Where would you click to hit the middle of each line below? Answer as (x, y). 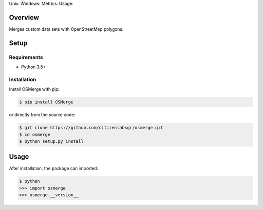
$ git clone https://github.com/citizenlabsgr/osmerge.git (91, 128)
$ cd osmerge (35, 134)
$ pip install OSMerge (46, 102)
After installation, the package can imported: (54, 169)
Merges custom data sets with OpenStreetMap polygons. (66, 29)
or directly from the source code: (42, 115)
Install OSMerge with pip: (34, 89)
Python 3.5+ (34, 67)
